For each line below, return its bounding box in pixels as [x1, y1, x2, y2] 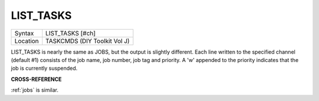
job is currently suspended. [11, 65, 78, 72]
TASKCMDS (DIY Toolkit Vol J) [45, 37, 130, 45]
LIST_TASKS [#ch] [45, 29, 96, 37]
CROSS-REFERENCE [11, 76, 62, 83]
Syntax [14, 29, 34, 37]
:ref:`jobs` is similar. [11, 86, 59, 94]
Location [14, 37, 39, 45]
